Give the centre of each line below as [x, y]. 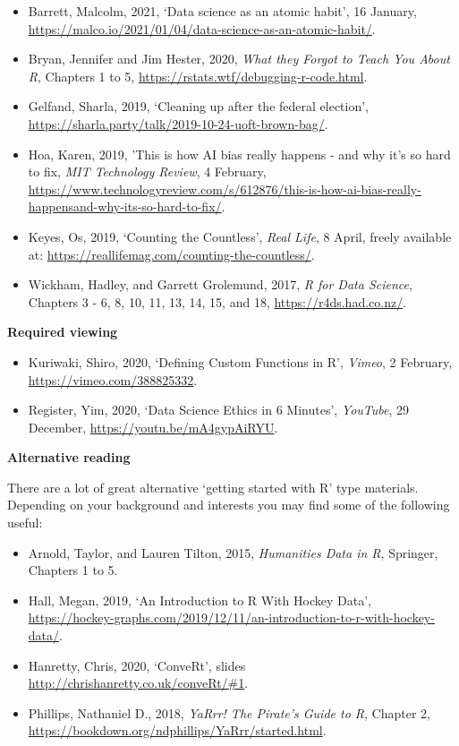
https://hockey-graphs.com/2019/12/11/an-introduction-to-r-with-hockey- [231, 617]
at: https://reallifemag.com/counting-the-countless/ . [171, 254]
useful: [25, 523]
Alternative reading [69, 457]
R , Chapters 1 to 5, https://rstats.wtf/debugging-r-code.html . [198, 76]
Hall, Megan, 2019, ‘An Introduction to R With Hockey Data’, [200, 600]
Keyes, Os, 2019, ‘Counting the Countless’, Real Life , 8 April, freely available [240, 236]
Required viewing [63, 332]
